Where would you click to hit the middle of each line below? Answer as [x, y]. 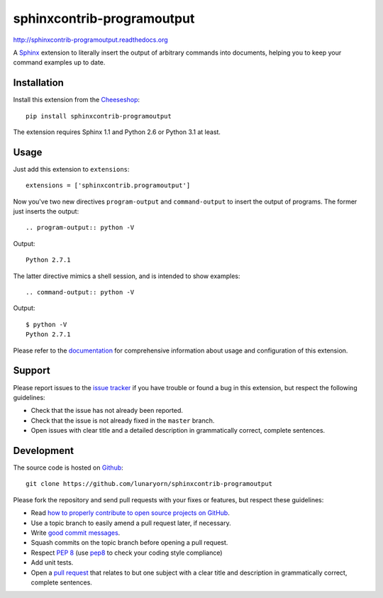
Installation [38, 83]
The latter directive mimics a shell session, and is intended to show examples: [127, 276]
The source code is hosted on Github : [68, 467]
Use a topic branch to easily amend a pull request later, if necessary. [131, 523]
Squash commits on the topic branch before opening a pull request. [129, 543]
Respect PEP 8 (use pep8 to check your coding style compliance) [127, 553]
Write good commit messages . [76, 533]
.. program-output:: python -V [80, 228]
